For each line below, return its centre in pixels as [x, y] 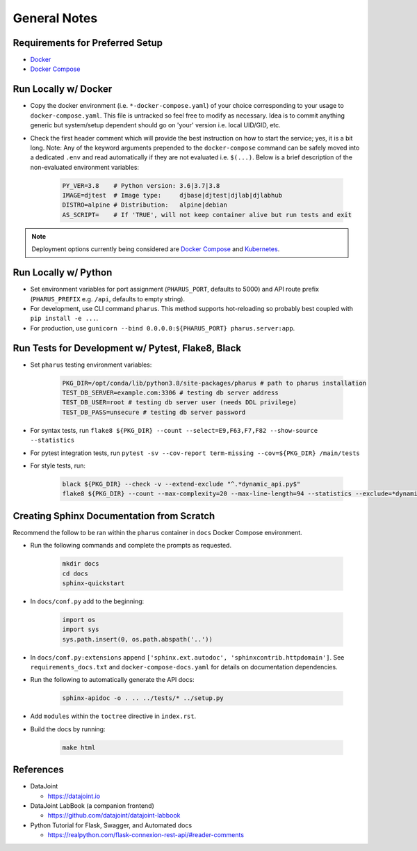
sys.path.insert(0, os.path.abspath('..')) [138, 639]
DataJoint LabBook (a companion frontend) [92, 806]
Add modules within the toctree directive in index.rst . [113, 716]
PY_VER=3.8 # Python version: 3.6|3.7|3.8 [141, 185]
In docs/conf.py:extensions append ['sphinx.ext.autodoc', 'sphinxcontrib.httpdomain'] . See [187, 657]
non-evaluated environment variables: [84, 167]
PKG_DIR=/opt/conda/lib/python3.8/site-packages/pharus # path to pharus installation [214, 383]
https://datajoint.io [74, 796]
